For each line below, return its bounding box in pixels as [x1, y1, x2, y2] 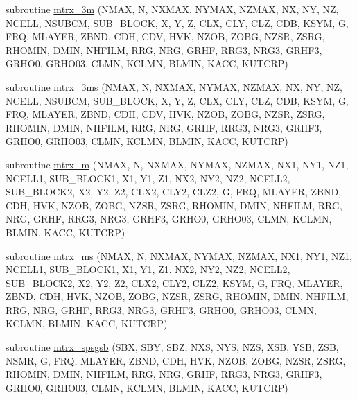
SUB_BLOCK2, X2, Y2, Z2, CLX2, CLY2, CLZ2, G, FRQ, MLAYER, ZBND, [6, 184, 342, 199]
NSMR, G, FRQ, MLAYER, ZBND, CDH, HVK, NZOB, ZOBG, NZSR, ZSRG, [6, 353, 346, 367]
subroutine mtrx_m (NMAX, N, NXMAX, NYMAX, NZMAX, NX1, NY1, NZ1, [6, 157, 349, 171]
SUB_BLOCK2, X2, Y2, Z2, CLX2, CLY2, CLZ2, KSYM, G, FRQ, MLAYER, [6, 275, 343, 290]
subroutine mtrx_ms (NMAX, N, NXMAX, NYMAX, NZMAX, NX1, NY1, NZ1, [6, 248, 352, 263]
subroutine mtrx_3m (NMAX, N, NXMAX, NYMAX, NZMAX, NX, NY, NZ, [6, 2, 339, 16]
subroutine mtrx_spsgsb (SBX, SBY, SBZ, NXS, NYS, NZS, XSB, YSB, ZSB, [6, 340, 339, 354]
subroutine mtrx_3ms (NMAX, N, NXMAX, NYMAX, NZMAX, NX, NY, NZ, [6, 79, 342, 94]
